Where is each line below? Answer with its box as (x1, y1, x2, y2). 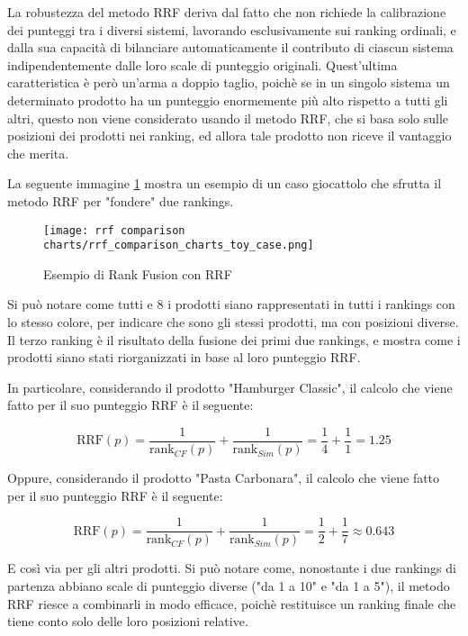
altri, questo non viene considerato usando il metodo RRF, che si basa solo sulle (7, 108, 449, 127)
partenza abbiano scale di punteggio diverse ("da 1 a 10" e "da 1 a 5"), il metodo (7, 576, 450, 595)
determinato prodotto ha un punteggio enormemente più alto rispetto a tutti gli (7, 90, 448, 109)
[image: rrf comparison (43, 223, 185, 237)
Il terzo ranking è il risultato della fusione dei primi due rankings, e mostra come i (7, 330, 461, 349)
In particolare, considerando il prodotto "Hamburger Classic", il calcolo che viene (7, 377, 453, 396)
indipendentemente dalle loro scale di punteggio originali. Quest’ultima (7, 55, 398, 74)
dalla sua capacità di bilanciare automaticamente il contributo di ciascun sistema (7, 38, 454, 57)
